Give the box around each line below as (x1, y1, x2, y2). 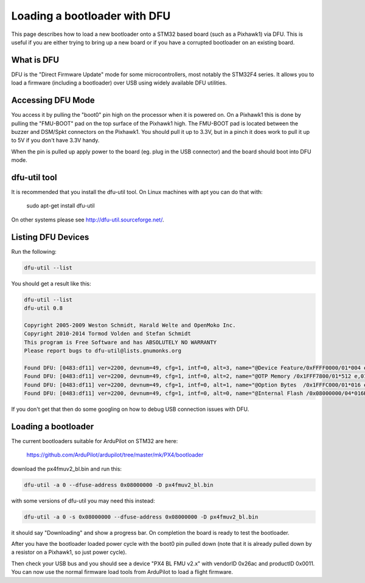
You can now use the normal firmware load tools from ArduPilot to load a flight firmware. (11, 568, 234, 576)
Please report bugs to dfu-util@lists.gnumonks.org (24, 347, 182, 354)
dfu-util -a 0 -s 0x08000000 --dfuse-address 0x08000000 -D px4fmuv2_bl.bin (24, 513, 259, 520)
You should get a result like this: (11, 280, 91, 287)
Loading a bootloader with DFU (11, 9, 171, 23)
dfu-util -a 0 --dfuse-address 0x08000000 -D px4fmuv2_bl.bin (24, 481, 214, 488)
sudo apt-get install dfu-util (26, 202, 95, 209)
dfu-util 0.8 (24, 305, 63, 312)
